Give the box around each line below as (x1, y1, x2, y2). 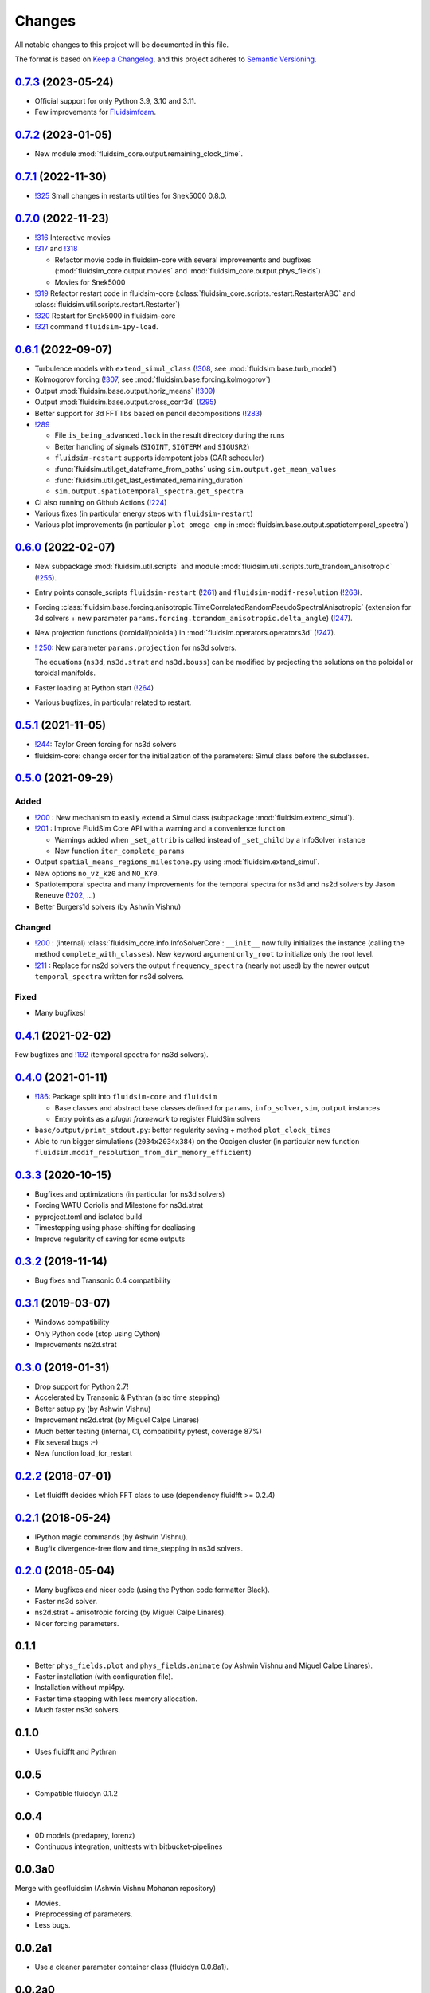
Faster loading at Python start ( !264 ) (34, 682, 154, 693)
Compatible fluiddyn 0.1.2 (34, 1788, 119, 1798)
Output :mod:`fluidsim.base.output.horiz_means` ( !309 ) (34, 386, 216, 395)
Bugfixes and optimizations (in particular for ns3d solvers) (34, 1189, 225, 1199)
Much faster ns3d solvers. (34, 1705, 121, 1715)
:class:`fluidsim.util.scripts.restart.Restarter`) (34, 300, 181, 309)
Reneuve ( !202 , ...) (34, 890, 96, 900)
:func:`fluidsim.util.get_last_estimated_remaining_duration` (54, 475, 246, 485)
